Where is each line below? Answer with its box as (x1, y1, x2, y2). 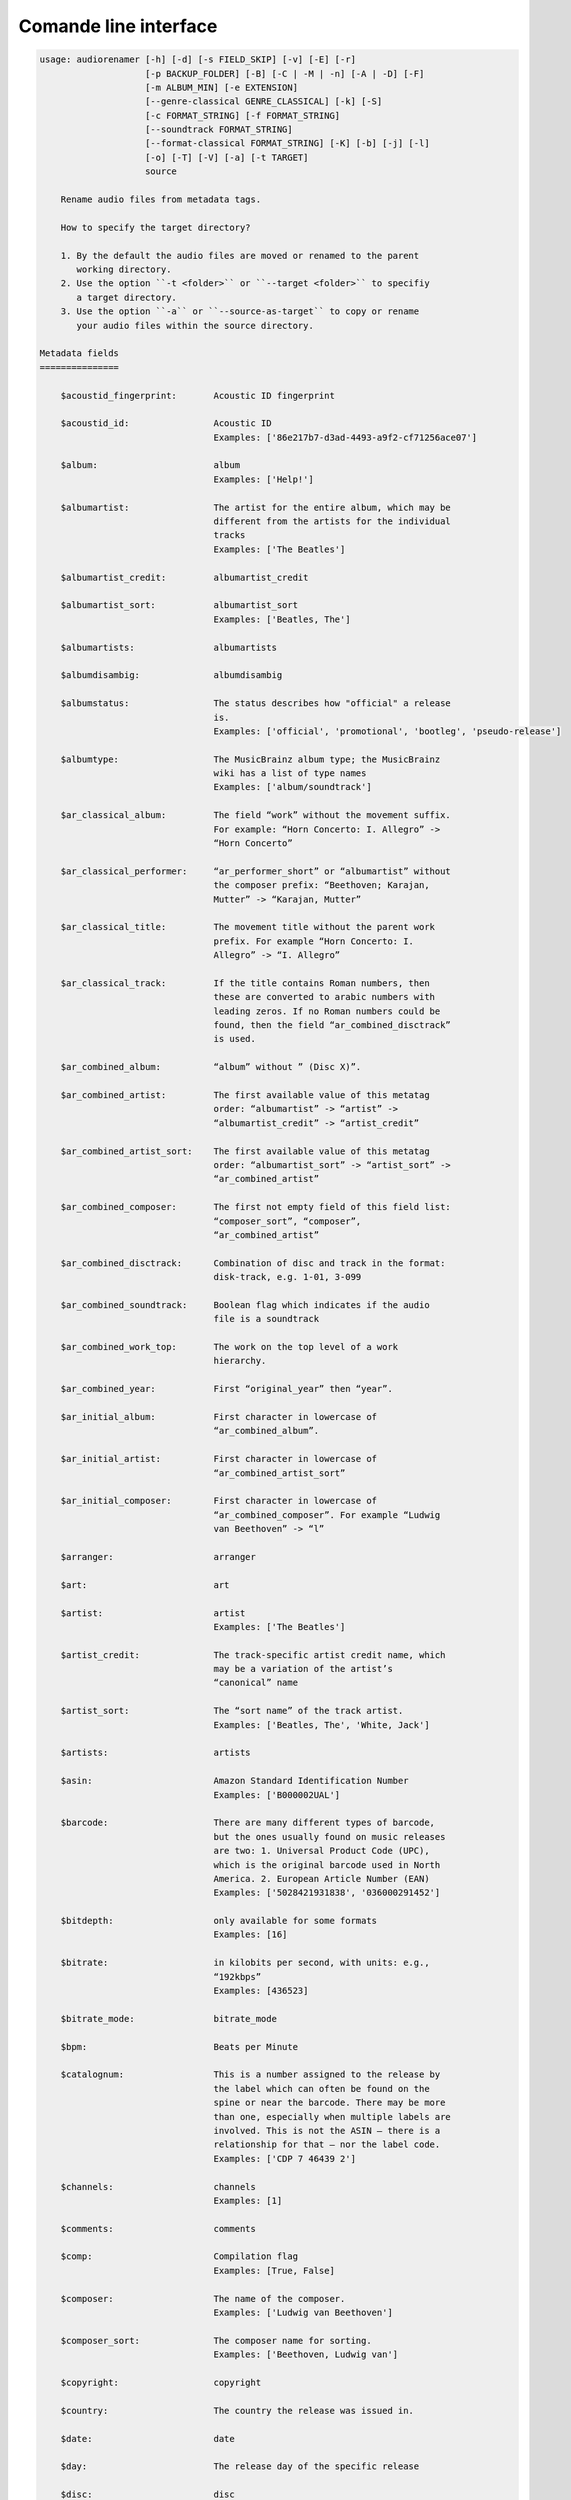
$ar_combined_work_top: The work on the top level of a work (60, 1341, 399, 1353)
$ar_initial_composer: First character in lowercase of (60, 1495, 378, 1507)
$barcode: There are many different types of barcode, (60, 1817, 435, 1829)
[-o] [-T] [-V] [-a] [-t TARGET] (145, 151, 309, 163)
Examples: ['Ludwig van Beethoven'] (213, 2307, 394, 2319)
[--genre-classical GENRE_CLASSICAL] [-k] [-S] (145, 96, 383, 107)
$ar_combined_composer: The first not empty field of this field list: (60, 1201, 452, 1213)
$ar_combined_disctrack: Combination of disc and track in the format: (60, 1257, 446, 1269)
